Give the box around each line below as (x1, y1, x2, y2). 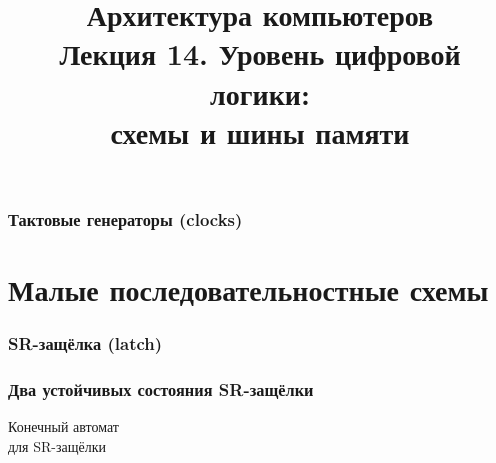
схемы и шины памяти (110, 111, 410, 152)
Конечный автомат (8, 416, 119, 437)
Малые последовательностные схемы (8, 269, 489, 310)
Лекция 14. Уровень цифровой (59, 33, 461, 74)
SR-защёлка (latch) (8, 331, 163, 356)
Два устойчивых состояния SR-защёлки (8, 377, 314, 401)
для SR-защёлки (8, 435, 106, 456)
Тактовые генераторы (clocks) (8, 206, 243, 231)
